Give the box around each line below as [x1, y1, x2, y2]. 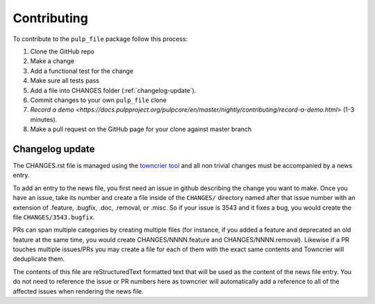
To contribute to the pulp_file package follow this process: [12, 35, 188, 43]
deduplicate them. [12, 255, 65, 263]
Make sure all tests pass [30, 76, 100, 85]
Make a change [30, 57, 74, 65]
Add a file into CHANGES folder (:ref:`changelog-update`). [30, 86, 197, 94]
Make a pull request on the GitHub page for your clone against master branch [30, 125, 252, 133]
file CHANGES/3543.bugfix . [12, 212, 95, 221]
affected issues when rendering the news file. [12, 287, 144, 295]
